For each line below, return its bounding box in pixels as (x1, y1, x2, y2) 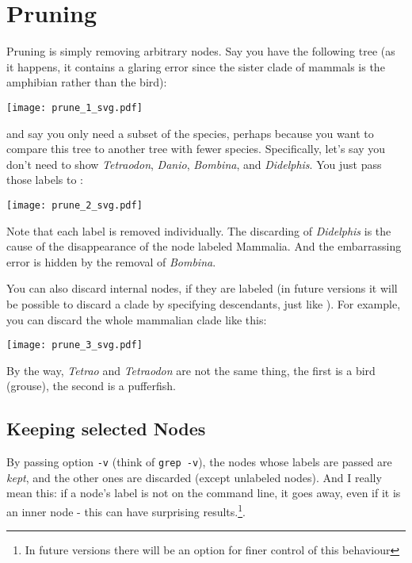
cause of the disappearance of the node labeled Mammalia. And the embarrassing (6, 238, 402, 255)
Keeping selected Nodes (6, 416, 206, 441)
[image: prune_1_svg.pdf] (6, 101, 143, 113)
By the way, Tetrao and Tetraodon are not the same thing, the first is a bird (6, 362, 376, 378)
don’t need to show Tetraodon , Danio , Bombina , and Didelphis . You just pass (6, 155, 382, 172)
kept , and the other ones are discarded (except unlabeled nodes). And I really (6, 469, 382, 485)
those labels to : (6, 171, 83, 188)
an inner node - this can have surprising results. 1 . (6, 501, 246, 519)
